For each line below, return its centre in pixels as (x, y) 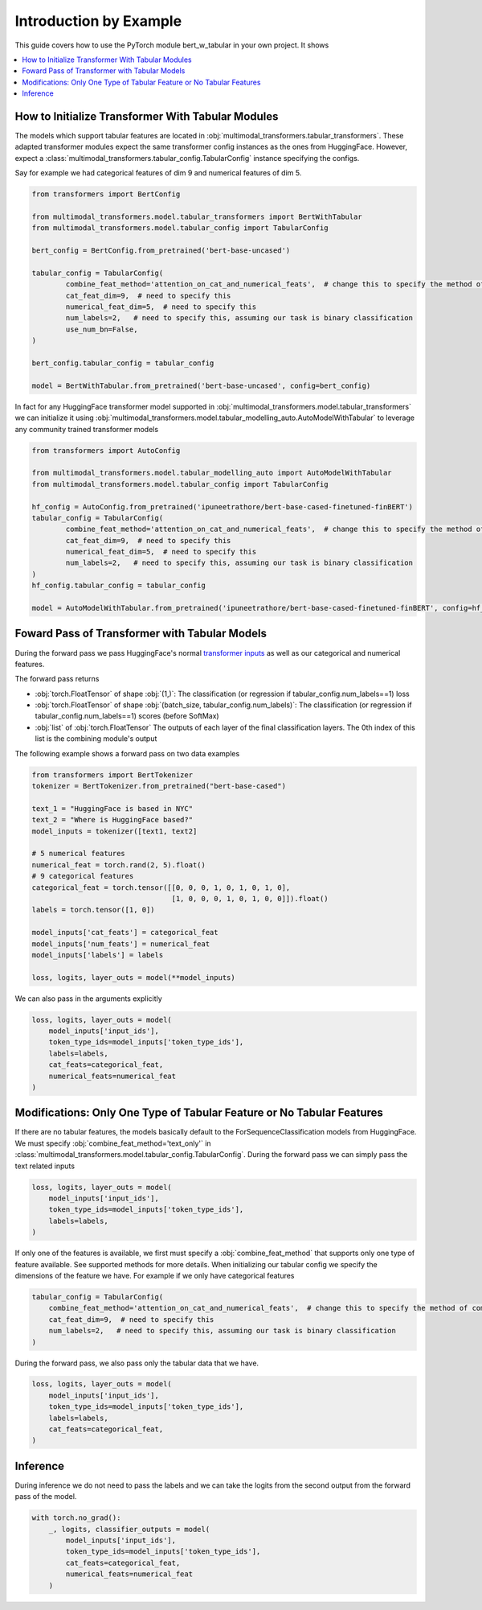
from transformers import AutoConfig (106, 450)
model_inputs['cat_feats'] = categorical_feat (125, 933)
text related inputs (45, 1166)
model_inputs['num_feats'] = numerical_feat (121, 944)
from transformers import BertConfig (106, 194)
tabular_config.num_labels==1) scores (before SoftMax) (127, 716)
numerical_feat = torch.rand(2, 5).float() (119, 865)
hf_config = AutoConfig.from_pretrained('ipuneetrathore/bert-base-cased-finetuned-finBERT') (223, 506)
